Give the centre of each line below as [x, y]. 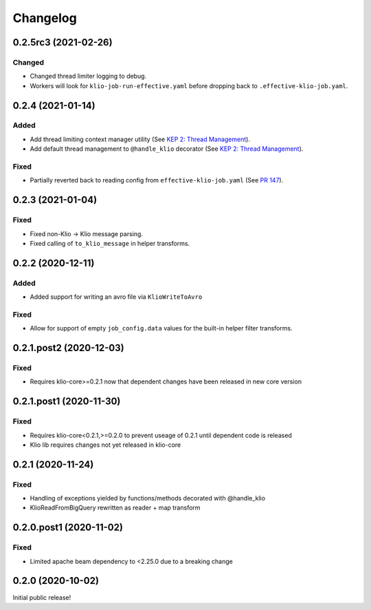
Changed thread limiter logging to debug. [88, 76]
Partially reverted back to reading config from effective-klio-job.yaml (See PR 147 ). [157, 180]
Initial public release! [42, 597]
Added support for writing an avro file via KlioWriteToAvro [116, 297]
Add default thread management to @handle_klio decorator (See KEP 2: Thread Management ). [167, 149]
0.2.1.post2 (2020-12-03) [68, 348]
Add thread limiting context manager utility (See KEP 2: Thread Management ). [140, 139]
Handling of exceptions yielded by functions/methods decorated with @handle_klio [148, 498]
